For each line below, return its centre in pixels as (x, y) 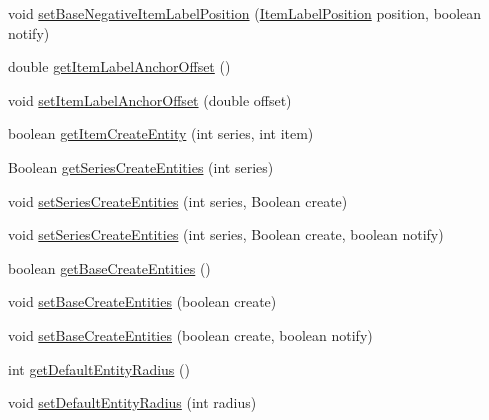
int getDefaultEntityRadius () (99, 368)
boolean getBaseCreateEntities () (109, 267)
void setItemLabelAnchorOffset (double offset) (150, 99)
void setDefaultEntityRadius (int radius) (132, 402)
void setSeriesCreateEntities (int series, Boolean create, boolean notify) (226, 234)
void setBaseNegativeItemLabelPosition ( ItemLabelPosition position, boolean (245, 13)
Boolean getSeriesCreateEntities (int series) (141, 166)
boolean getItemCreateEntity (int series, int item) (161, 133)
